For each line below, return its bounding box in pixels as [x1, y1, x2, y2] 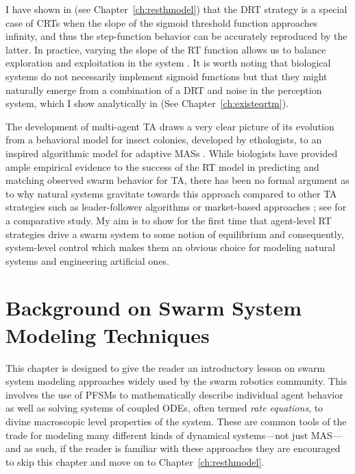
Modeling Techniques [5, 320, 210, 348]
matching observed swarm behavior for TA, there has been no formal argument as [5, 173, 350, 187]
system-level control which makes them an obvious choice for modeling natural [5, 240, 336, 254]
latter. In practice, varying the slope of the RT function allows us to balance [5, 42, 326, 56]
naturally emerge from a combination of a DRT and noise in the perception [5, 82, 322, 97]
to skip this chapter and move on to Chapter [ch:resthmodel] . [5, 454, 265, 469]
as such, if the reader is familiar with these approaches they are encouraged [24, 441, 341, 455]
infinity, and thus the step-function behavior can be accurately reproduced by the [5, 29, 347, 43]
